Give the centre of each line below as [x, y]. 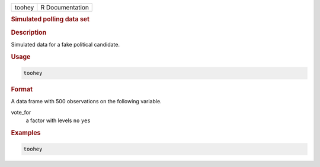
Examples [26, 133]
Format [22, 90]
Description [29, 32]
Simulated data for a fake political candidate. [65, 44]
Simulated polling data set [50, 19]
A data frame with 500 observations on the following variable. [87, 101]
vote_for [21, 112]
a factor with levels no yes [58, 120]
